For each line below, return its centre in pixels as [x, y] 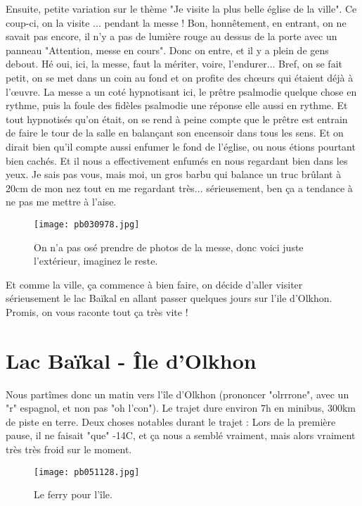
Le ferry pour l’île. [73, 494]
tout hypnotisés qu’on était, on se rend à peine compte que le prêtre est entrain [177, 119]
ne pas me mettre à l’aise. [61, 202]
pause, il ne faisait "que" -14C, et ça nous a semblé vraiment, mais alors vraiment [181, 435]
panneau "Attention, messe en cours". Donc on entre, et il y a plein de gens [167, 50]
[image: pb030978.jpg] [87, 224]
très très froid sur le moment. [69, 449]
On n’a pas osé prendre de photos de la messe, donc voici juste [169, 247]
